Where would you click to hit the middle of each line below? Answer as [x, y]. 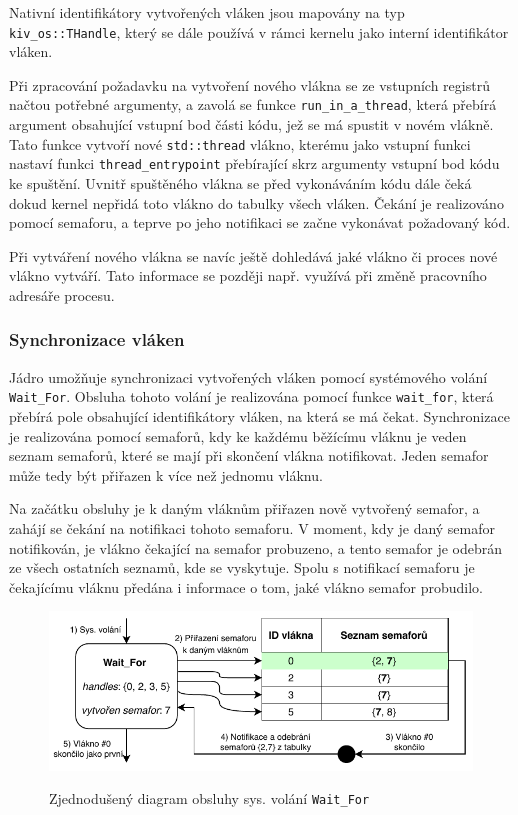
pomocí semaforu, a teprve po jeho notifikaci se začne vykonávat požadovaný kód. [260, 222]
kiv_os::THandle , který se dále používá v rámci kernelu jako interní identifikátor [259, 31]
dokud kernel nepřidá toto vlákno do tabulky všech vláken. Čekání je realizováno [256, 202]
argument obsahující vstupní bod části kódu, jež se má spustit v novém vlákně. [251, 124]
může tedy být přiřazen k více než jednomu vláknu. [166, 474]
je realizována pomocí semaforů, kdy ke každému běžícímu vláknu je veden [238, 435]
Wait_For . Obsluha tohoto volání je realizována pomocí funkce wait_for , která [251, 396]
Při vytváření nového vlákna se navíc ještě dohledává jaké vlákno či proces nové [253, 255]
